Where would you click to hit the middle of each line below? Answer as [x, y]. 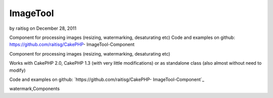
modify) [17, 70]
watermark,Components [35, 89]
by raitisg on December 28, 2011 [43, 28]
